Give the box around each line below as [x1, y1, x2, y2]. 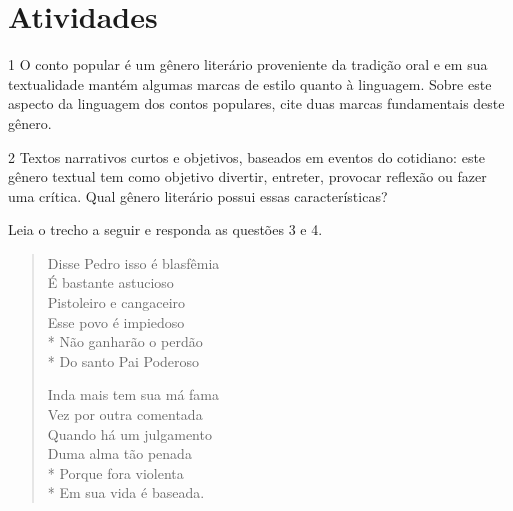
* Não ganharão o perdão [47, 331, 203, 352]
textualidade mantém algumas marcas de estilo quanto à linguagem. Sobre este [8, 73, 492, 94]
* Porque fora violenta [47, 462, 184, 483]
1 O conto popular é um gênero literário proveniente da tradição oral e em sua [8, 54, 488, 75]
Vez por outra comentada [47, 404, 203, 425]
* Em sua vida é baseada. [47, 482, 205, 503]
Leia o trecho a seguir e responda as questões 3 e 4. [8, 219, 323, 240]
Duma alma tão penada [47, 443, 192, 464]
